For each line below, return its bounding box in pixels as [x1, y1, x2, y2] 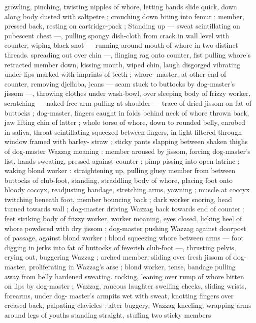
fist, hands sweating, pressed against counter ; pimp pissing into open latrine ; [4, 155, 240, 166]
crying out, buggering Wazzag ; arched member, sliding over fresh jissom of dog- [4, 252, 247, 262]
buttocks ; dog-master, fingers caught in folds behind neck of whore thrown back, [4, 107, 249, 117]
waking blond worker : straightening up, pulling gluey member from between [4, 165, 235, 176]
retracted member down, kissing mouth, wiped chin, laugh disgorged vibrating [4, 59, 241, 69]
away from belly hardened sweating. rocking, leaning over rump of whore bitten [4, 271, 244, 281]
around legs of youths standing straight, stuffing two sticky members [4, 310, 211, 320]
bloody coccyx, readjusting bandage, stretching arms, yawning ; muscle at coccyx [4, 184, 250, 195]
